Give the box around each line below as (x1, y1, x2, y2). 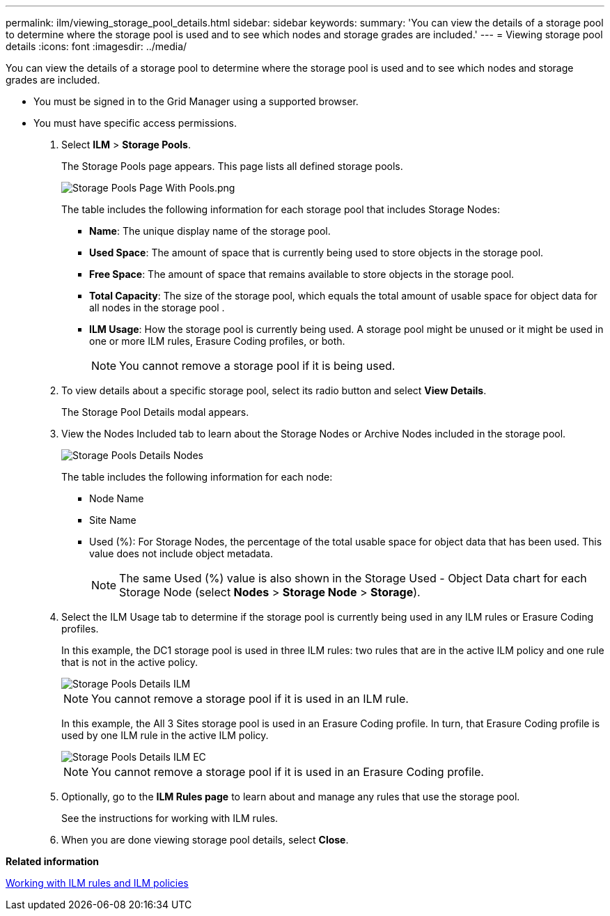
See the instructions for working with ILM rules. (61, 812, 279, 824)
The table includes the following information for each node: (61, 471, 333, 483)
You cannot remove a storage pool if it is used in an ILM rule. (91, 692, 409, 706)
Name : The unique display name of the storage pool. (89, 225, 331, 237)
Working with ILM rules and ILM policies (6, 877, 189, 889)
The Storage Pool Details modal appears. (61, 406, 249, 418)
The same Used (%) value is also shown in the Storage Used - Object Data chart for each (119, 571, 587, 585)
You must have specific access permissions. (33, 117, 237, 129)
